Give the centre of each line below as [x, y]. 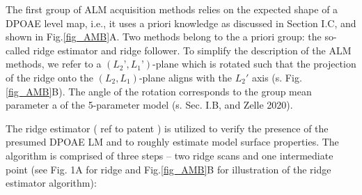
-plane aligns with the [185, 77]
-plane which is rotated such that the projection [254, 64]
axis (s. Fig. [277, 77]
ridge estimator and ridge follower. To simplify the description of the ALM [192, 50]
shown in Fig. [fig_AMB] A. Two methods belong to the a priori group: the [164, 37]
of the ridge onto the [50, 77]
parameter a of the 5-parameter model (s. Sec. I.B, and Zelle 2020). [149, 105]
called [18, 50]
